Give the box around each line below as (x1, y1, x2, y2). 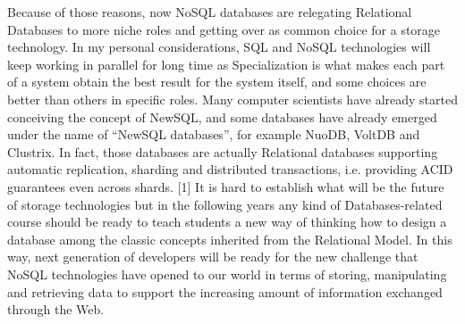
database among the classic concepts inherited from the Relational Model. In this (7, 229, 452, 248)
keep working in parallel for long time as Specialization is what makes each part (7, 54, 445, 73)
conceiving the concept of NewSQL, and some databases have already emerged (7, 107, 437, 126)
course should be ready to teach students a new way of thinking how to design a (7, 212, 447, 231)
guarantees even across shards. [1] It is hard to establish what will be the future (7, 177, 444, 195)
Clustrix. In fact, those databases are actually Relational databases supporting (7, 142, 438, 161)
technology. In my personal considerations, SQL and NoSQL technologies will (7, 37, 431, 56)
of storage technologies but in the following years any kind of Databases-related (7, 195, 443, 213)
